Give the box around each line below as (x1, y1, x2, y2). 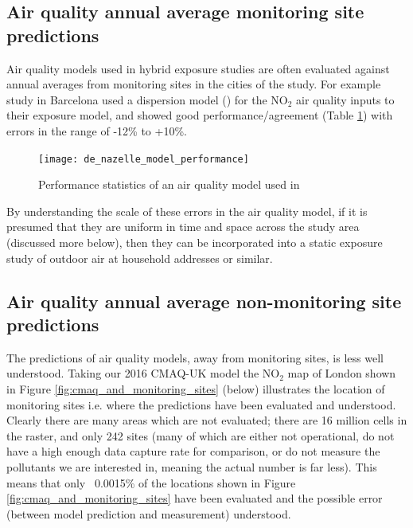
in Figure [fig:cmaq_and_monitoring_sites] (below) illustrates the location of (6, 380, 385, 397)
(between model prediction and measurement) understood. (6, 505, 291, 522)
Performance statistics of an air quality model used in (38, 176, 300, 193)
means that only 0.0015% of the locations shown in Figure (6, 474, 296, 491)
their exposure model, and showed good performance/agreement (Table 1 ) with (6, 107, 393, 123)
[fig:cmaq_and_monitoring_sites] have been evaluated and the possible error (6, 490, 383, 506)
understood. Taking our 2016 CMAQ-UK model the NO (6, 365, 280, 381)
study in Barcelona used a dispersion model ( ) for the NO (6, 91, 288, 108)
